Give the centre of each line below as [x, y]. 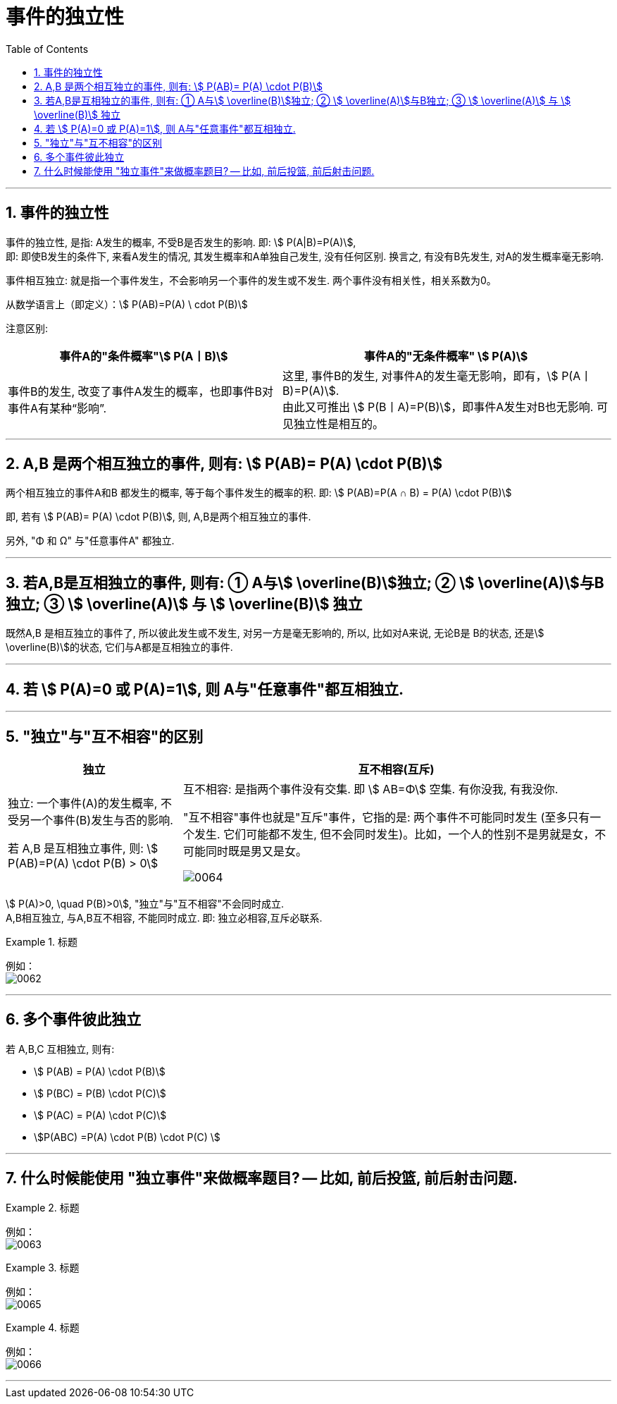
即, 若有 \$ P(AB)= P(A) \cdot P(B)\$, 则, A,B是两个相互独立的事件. [158, 517]
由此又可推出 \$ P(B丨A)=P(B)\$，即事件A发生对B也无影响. [438, 407]
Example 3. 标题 [43, 1267]
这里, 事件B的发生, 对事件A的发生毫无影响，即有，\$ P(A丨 [437, 376]
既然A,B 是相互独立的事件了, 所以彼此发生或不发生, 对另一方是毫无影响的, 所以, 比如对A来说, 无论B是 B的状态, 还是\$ [275, 633]
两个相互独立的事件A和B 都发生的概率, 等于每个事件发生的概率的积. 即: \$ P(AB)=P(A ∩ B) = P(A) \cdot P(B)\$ [259, 493]
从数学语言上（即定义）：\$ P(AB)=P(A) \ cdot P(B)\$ [127, 304]
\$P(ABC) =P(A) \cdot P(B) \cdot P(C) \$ [127, 1137]
